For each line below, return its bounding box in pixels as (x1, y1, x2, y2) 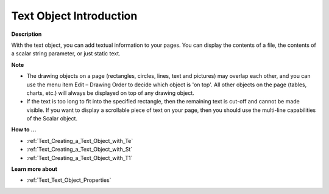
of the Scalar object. (26, 115, 78, 122)
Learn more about (11, 165, 58, 173)
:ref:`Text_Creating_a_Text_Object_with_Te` (26, 137, 133, 144)
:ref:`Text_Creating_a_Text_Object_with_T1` (26, 154, 133, 161)
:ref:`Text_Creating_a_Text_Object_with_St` (26, 146, 133, 153)
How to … (11, 126, 37, 133)
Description (11, 30, 42, 38)
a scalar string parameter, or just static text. (11, 50, 121, 57)
